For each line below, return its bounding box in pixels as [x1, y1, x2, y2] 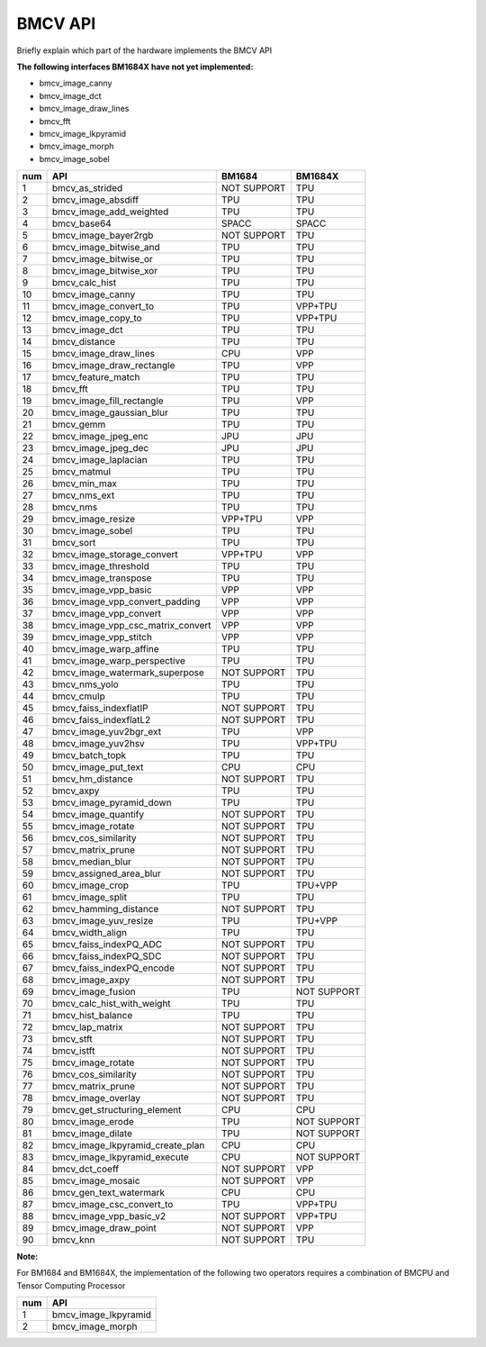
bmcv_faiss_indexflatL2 [51, 714, 151, 727]
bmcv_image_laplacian [51, 454, 148, 466]
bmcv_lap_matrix [51, 1021, 123, 1034]
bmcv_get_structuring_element [51, 1104, 182, 1116]
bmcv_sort [51, 537, 96, 549]
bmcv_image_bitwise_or [51, 253, 153, 266]
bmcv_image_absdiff [51, 194, 139, 206]
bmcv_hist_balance [51, 1009, 133, 1022]
